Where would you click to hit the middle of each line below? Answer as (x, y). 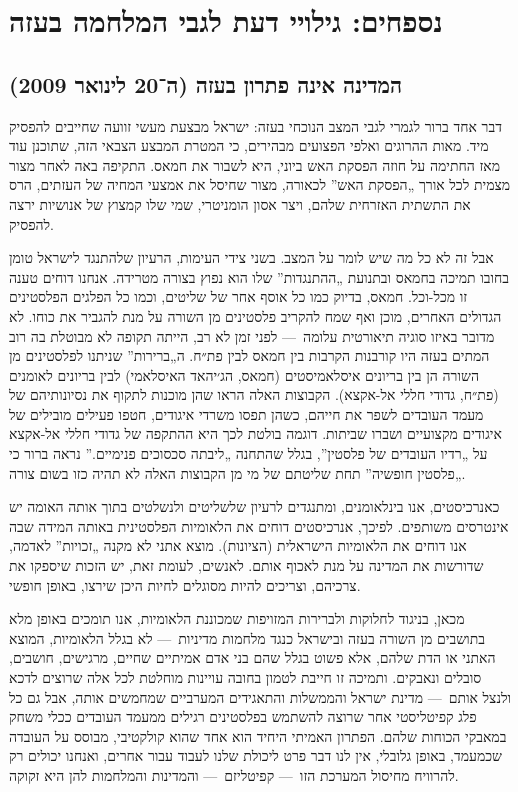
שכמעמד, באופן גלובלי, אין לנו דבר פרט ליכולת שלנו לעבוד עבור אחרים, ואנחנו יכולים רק (255, 755)
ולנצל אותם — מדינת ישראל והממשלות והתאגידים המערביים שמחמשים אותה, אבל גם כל (260, 696)
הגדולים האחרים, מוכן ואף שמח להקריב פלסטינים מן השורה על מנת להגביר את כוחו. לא (255, 315)
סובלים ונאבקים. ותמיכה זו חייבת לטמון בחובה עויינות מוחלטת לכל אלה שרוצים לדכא (245, 677)
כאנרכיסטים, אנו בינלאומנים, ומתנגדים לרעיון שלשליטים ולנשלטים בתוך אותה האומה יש (254, 506)
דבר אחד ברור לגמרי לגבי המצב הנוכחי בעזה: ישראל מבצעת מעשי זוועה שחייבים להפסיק (255, 125)
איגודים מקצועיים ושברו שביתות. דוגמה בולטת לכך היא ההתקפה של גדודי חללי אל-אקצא (255, 433)
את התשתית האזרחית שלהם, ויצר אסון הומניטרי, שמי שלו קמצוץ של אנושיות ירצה (240, 203)
